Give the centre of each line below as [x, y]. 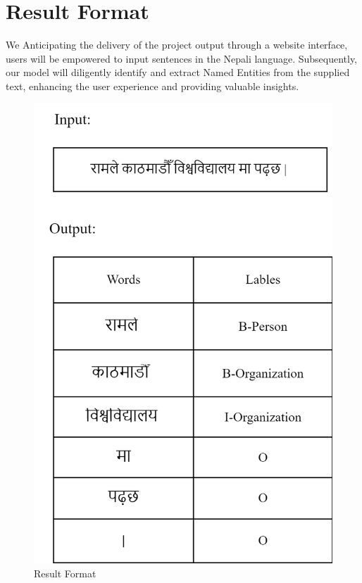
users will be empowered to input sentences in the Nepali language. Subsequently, [182, 58]
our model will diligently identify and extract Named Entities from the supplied [178, 72]
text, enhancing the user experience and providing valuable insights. [152, 86]
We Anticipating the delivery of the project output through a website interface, [177, 45]
